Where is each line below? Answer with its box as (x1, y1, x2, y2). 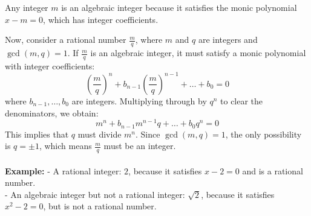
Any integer (5, 1, 48, 13)
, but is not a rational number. (43, 200, 157, 212)
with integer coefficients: (5, 59, 95, 72)
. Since (136, 127, 160, 140)
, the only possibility (225, 127, 302, 140)
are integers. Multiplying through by (71, 94, 207, 107)
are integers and (198, 33, 258, 46)
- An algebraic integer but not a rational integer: (5, 188, 185, 200)
